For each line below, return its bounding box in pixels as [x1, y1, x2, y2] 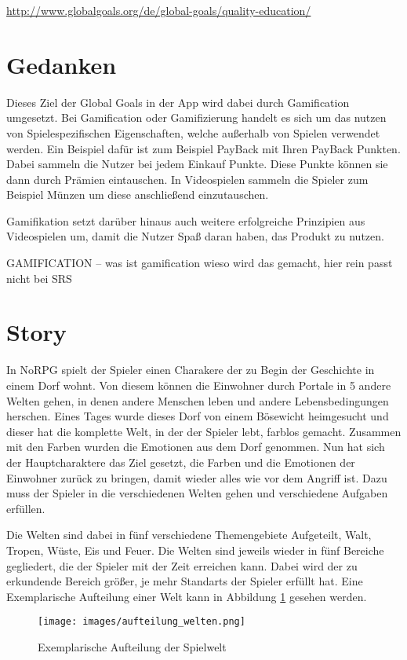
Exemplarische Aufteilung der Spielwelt [38, 638, 227, 654]
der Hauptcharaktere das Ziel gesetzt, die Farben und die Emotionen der [6, 453, 355, 470]
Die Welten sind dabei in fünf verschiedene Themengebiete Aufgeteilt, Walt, [6, 526, 372, 543]
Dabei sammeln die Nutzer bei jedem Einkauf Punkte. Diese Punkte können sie [6, 156, 388, 172]
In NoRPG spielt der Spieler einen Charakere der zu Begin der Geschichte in [6, 361, 375, 378]
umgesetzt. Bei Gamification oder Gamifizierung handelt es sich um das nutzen [6, 109, 387, 126]
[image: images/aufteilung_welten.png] [38, 616, 245, 628]
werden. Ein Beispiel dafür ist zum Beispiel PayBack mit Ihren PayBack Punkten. [6, 140, 401, 156]
